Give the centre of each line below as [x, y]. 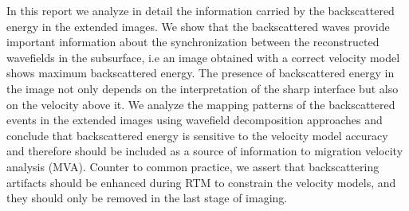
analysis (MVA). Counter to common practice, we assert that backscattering [193, 166]
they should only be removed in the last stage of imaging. [147, 198]
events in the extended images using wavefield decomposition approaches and [195, 120]
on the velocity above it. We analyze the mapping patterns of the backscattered [201, 104]
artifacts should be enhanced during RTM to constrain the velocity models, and [201, 182]
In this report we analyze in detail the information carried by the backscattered [201, 10]
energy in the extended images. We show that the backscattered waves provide [198, 26]
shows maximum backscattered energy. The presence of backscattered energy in [201, 73]
